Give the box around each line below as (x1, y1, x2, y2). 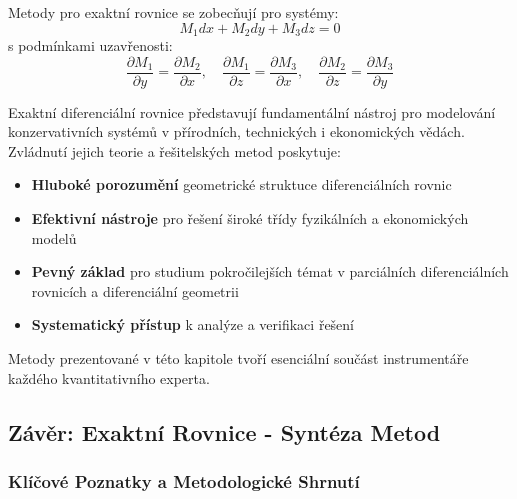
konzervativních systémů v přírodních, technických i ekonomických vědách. (8, 121, 465, 142)
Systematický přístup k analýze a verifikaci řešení (31, 314, 355, 335)
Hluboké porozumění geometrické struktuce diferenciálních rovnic (31, 174, 452, 195)
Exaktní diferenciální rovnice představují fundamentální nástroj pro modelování (8, 101, 496, 122)
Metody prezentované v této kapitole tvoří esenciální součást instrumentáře (8, 348, 469, 369)
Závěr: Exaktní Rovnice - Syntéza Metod (8, 416, 441, 447)
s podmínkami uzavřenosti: (8, 35, 173, 56)
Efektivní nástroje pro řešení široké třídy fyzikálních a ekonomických (31, 208, 469, 229)
